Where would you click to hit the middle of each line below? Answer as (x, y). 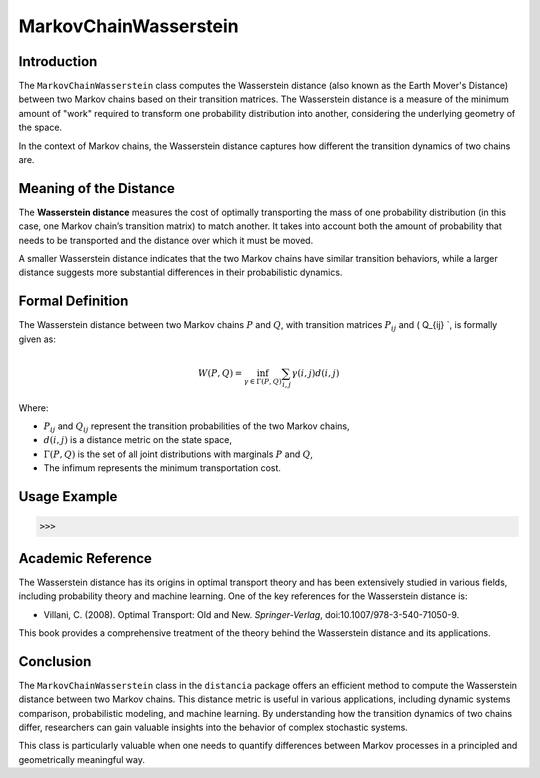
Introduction (58, 61)
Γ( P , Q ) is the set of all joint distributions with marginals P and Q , (178, 454)
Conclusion (55, 661)
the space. (40, 127)
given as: (37, 339)
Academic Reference (85, 558)
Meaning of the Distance (96, 188)
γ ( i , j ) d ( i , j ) (315, 373)
